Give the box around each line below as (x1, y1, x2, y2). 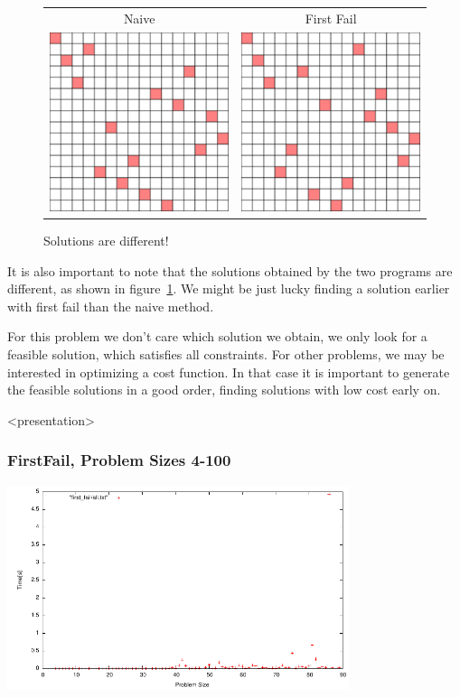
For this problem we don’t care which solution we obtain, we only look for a (7, 327, 427, 346)
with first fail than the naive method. (7, 296, 214, 315)
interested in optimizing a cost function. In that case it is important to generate (7, 362, 450, 381)
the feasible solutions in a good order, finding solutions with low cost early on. (7, 380, 441, 399)
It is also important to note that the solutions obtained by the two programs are (7, 261, 453, 280)
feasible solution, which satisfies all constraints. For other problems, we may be (7, 345, 445, 364)
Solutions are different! (43, 231, 169, 250)
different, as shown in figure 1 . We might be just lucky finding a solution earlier (7, 279, 450, 298)
